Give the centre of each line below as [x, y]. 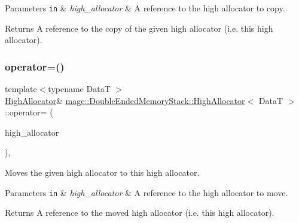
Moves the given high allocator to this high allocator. [102, 172]
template [21, 89]
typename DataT [79, 89]
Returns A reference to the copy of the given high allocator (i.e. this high [139, 28]
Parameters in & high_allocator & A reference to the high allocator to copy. [145, 8]
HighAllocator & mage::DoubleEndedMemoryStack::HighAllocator [125, 100]
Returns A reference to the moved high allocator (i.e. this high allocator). [140, 213]
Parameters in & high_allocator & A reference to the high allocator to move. [147, 192]
